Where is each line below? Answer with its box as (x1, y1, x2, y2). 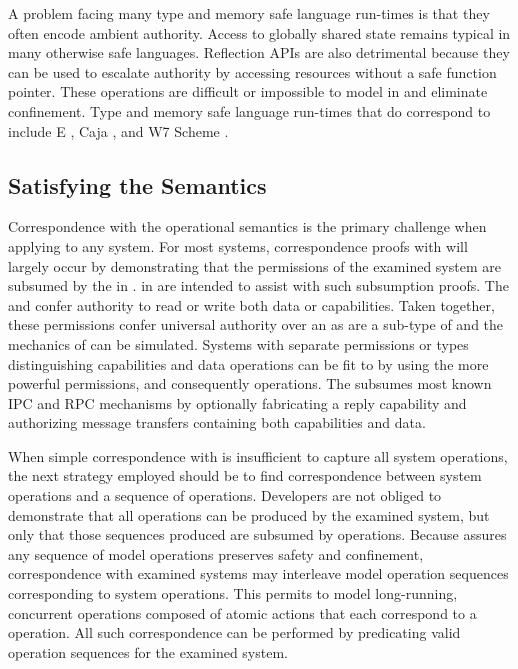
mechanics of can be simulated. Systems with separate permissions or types (8, 333, 469, 354)
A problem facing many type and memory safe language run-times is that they (8, 3, 490, 23)
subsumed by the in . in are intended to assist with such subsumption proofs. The (8, 275, 509, 296)
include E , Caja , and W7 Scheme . (8, 120, 229, 141)
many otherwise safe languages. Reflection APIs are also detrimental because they (8, 42, 510, 63)
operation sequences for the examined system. (8, 641, 288, 662)
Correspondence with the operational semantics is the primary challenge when (8, 216, 487, 237)
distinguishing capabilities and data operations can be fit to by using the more (8, 353, 489, 374)
